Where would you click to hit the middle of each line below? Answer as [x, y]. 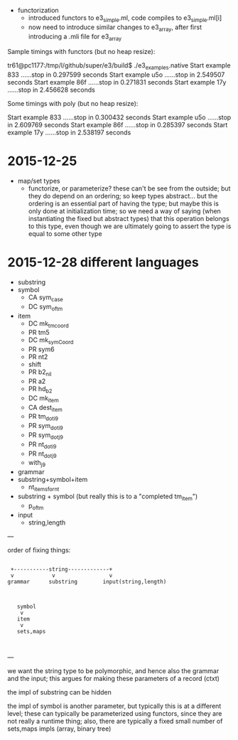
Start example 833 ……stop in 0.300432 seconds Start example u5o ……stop [119, 117]
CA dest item [45, 408]
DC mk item [43, 399]
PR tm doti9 [43, 417]
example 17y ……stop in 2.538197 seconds [69, 133]
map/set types [39, 181]
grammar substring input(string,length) [87, 581]
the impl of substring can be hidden [59, 692]
